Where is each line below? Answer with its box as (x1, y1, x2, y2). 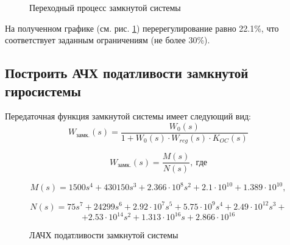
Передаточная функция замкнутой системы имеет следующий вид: (5, 110, 251, 122)
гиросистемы (5, 81, 81, 100)
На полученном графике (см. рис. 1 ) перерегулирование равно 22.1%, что (5, 21, 279, 34)
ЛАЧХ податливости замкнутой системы (29, 229, 179, 241)
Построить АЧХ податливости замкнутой (5, 63, 249, 82)
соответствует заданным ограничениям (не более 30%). (5, 34, 210, 46)
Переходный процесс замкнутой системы (29, 1, 181, 13)
